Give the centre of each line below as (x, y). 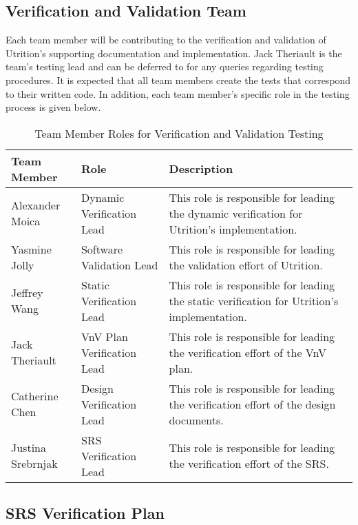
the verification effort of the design (252, 404)
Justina (29, 448)
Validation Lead (119, 265)
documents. (196, 420)
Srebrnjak (34, 464)
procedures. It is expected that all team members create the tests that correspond (178, 80)
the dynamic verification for (236, 213)
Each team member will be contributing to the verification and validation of (166, 40)
